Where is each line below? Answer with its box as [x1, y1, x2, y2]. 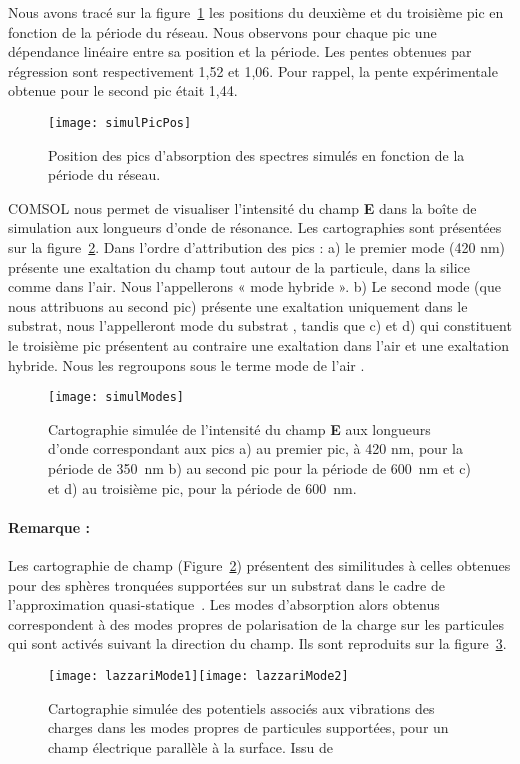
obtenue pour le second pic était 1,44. [8, 80, 238, 101]
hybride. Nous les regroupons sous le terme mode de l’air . [8, 354, 365, 375]
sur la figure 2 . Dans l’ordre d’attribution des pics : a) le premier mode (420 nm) [8, 237, 506, 257]
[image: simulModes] [48, 390, 185, 405]
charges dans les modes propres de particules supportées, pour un [48, 717, 449, 738]
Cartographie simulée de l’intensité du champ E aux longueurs [48, 418, 431, 439]
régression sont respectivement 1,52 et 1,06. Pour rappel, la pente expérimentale [8, 60, 498, 81]
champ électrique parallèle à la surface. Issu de [48, 736, 333, 757]
